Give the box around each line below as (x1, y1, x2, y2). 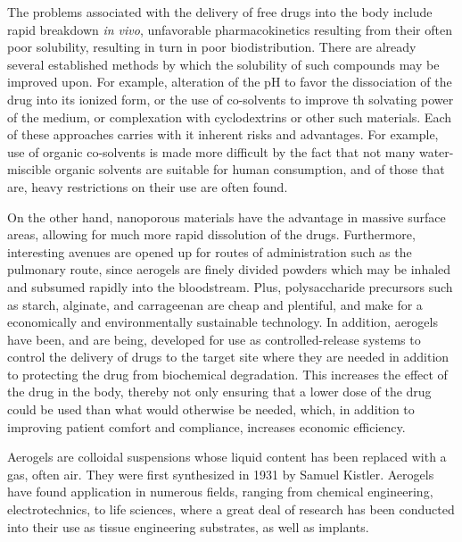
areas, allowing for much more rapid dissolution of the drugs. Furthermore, (7, 225, 416, 244)
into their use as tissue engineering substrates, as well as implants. (7, 517, 369, 536)
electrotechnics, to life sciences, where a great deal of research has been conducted (7, 500, 455, 519)
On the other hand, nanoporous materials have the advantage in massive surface (7, 207, 446, 226)
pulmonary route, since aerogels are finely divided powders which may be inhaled (7, 260, 451, 279)
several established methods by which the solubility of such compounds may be (7, 54, 440, 73)
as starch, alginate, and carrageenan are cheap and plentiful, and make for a (7, 295, 423, 313)
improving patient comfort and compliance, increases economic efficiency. (7, 417, 406, 436)
